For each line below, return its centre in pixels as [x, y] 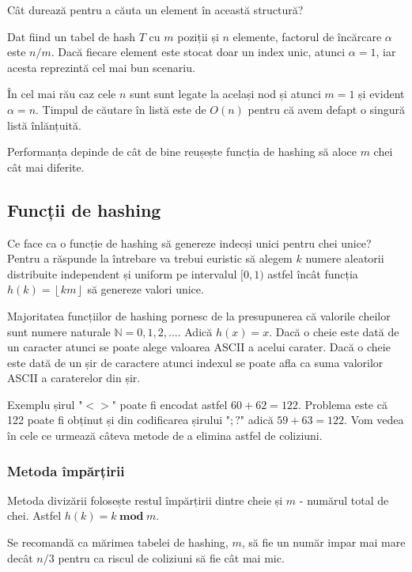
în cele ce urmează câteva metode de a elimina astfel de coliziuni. [165, 436]
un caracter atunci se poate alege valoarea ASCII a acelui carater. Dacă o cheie [199, 347]
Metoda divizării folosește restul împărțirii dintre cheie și [145, 500]
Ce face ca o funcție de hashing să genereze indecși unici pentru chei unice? [189, 242]
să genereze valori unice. [146, 289]
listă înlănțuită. [44, 125]
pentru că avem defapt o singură [327, 109]
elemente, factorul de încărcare [307, 36]
